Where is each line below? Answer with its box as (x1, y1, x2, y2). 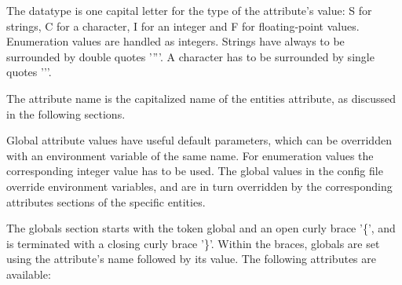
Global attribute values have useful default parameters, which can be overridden (6, 132, 392, 148)
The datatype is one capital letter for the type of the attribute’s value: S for (6, 2, 372, 18)
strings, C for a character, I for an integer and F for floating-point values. (6, 17, 360, 34)
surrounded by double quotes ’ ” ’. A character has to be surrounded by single (6, 48, 375, 64)
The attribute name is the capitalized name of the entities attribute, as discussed (6, 90, 396, 106)
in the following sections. (6, 105, 126, 122)
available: (6, 265, 51, 282)
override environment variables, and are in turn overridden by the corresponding (6, 177, 393, 194)
